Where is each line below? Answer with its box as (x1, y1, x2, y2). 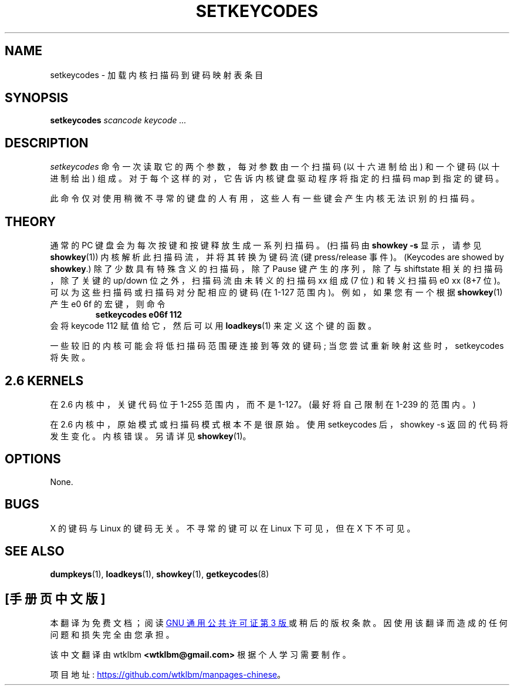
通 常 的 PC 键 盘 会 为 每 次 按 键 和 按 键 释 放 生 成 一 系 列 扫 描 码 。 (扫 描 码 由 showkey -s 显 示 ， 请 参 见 (50, 240, 482, 251)
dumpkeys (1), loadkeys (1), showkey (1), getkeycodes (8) (50, 568, 269, 579)
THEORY (5, 214, 56, 229)
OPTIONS (5, 452, 61, 467)
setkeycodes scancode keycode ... (50, 115, 187, 126)
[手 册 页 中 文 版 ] (5, 591, 106, 606)
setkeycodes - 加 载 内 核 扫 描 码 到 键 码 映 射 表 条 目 (50, 69, 263, 80)
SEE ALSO (5, 544, 65, 559)
